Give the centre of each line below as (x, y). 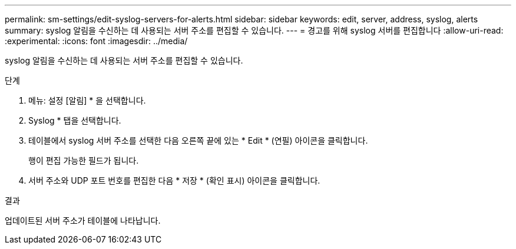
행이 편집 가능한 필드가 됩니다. (84, 160)
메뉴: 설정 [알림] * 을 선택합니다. (87, 100)
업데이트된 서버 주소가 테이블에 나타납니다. (83, 220)
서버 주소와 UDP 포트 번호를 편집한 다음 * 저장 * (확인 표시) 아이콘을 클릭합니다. (174, 180)
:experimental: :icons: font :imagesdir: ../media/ (96, 41)
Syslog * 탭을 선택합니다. (75, 120)
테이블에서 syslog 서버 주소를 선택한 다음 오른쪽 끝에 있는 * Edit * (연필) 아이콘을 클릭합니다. (198, 140)
